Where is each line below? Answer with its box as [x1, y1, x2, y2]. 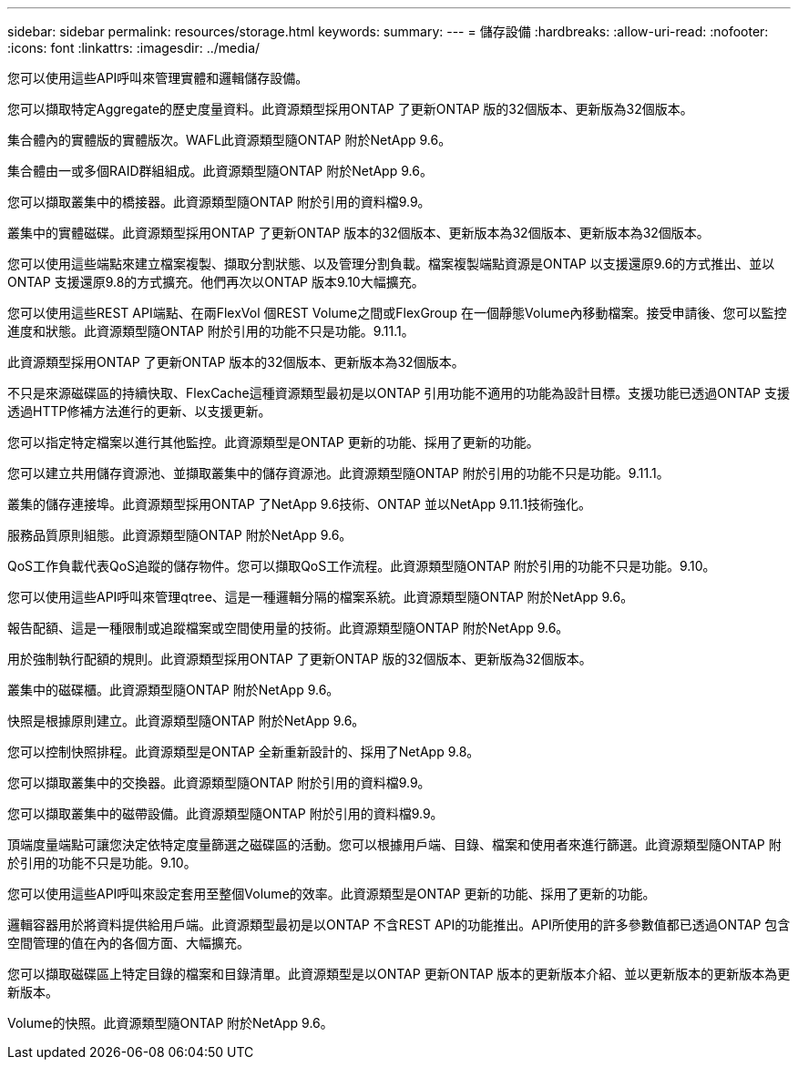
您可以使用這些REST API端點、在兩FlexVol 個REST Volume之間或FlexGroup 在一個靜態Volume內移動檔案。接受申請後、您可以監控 [7, 305, 787, 320]
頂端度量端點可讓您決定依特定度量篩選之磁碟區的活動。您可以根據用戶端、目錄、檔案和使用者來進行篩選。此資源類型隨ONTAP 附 [7, 837, 782, 852]
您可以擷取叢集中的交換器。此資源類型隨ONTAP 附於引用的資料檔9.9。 [7, 775, 431, 790]
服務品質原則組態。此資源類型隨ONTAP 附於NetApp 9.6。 [7, 527, 353, 543]
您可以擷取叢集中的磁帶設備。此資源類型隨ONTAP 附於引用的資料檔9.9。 [7, 806, 444, 821]
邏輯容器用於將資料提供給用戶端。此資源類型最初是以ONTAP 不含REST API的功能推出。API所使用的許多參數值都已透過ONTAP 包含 [7, 917, 791, 932]
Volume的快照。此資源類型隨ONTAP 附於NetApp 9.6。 [7, 1015, 333, 1031]
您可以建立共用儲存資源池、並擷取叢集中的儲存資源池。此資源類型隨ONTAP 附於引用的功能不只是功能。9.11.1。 [7, 465, 670, 481]
